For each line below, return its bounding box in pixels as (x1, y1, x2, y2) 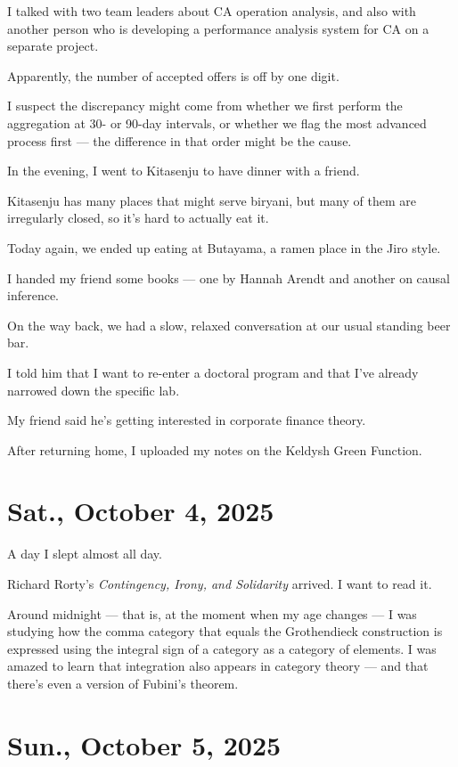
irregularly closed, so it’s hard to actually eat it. (7, 208, 269, 227)
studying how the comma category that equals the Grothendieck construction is (7, 622, 443, 641)
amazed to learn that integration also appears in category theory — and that (7, 657, 429, 675)
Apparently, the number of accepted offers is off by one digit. (7, 66, 339, 85)
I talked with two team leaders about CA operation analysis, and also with (7, 2, 416, 20)
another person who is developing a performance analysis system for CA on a (7, 19, 429, 37)
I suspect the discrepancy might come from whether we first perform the (7, 96, 403, 115)
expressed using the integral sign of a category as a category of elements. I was (7, 639, 437, 657)
